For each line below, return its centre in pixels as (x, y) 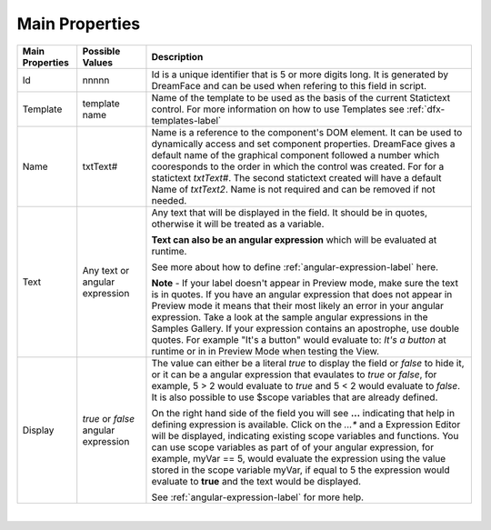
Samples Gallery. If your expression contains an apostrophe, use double (305, 328)
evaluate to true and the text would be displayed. (256, 481)
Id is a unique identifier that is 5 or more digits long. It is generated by (300, 75)
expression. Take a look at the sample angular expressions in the (290, 316)
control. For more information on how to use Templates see (278, 109)
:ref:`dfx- (426, 109)
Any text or (106, 270)
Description (177, 56)
